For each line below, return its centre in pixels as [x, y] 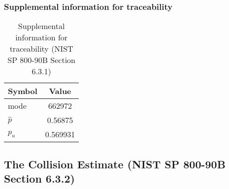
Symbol [23, 91]
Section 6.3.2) [39, 178]
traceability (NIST [41, 49]
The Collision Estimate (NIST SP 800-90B [115, 164]
